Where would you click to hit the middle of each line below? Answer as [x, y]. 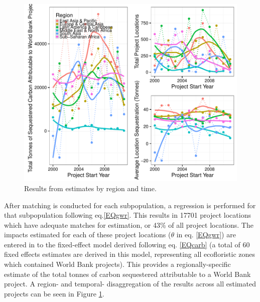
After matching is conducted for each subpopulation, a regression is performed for [130, 205]
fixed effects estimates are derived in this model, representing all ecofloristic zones [129, 254]
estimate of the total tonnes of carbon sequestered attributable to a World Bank [127, 274]
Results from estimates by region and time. [90, 188]
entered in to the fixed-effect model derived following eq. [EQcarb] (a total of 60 [127, 244]
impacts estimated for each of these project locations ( [88, 235]
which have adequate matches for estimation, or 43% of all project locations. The [129, 224]
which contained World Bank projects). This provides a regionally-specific [117, 264]
